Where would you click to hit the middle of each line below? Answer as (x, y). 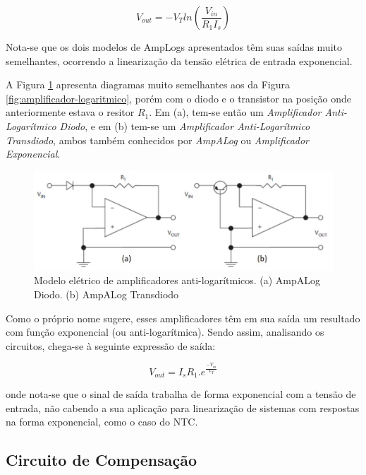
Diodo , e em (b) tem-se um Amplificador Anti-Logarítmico (185, 125)
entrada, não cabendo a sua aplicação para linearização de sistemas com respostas (183, 407)
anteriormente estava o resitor (70, 112)
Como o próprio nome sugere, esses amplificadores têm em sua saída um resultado (183, 318)
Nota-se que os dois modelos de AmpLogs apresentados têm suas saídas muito (174, 47)
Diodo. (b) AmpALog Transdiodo (106, 294)
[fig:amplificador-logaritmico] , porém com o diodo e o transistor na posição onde (179, 98)
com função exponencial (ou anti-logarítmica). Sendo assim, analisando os (165, 332)
